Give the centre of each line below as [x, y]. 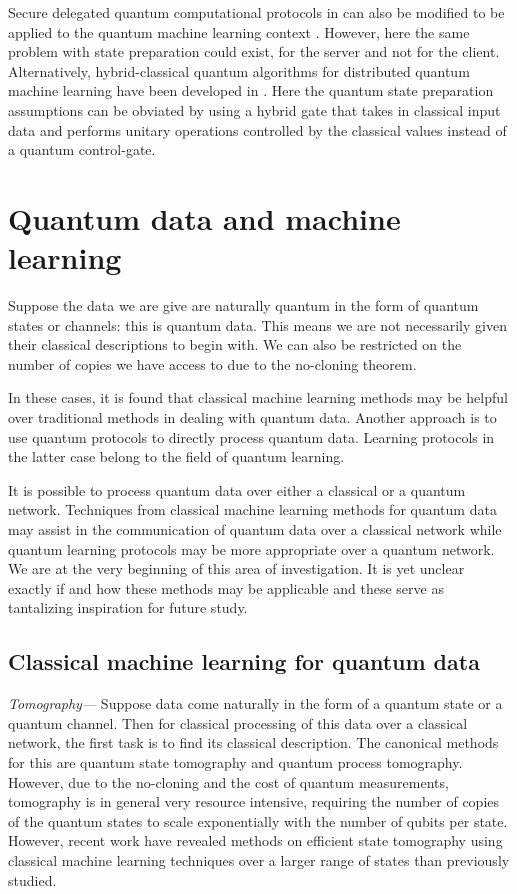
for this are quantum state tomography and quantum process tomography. [235, 761]
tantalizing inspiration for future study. [128, 607]
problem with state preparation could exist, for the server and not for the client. [254, 51]
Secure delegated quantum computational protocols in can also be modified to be [256, 12]
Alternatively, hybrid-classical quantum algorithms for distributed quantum [239, 70]
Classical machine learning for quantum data [244, 661]
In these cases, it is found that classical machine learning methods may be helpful [258, 397]
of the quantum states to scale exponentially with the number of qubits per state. [258, 820]
